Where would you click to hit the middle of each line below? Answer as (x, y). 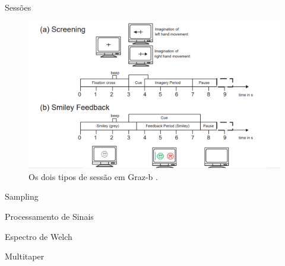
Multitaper (25, 256)
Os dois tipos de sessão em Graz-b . (93, 176)
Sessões (18, 7)
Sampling (22, 196)
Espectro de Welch (39, 236)
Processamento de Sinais (49, 216)
